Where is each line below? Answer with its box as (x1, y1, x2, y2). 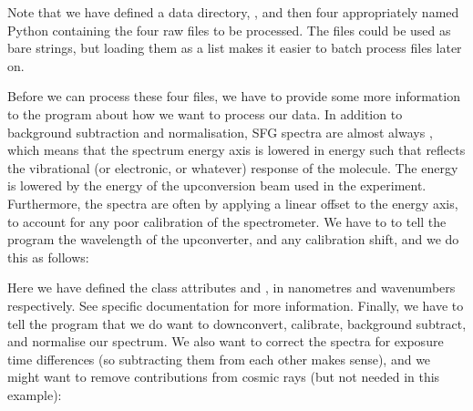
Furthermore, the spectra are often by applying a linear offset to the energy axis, (7, 193, 458, 212)
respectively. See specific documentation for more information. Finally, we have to (7, 295, 464, 314)
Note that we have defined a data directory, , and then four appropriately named (7, 3, 459, 21)
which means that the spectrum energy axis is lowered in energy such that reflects (7, 140, 466, 159)
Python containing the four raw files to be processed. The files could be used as (7, 20, 451, 39)
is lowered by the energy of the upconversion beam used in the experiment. (7, 176, 427, 195)
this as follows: (7, 247, 89, 266)
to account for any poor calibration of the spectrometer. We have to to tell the (7, 211, 447, 231)
